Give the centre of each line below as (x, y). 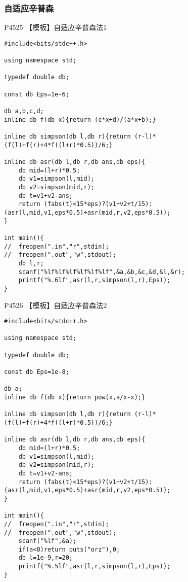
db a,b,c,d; (24, 111)
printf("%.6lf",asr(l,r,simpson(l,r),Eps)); (95, 280)
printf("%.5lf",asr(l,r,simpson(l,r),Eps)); (95, 567)
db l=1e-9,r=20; (46, 558)
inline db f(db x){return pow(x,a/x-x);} (75, 397)
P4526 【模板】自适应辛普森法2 (56, 305)
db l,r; (31, 263)
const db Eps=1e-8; (37, 372)
